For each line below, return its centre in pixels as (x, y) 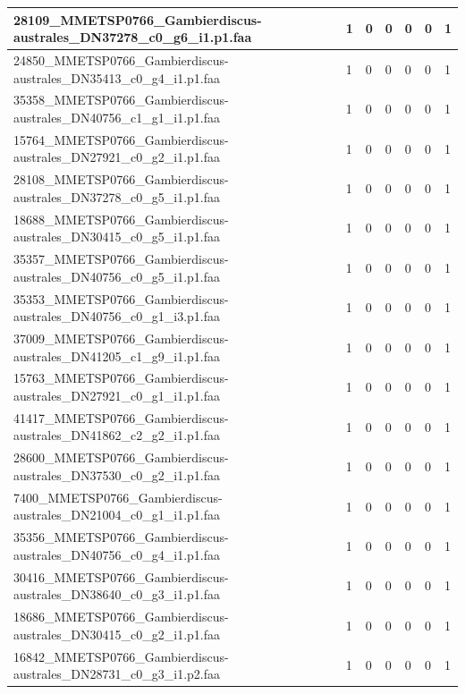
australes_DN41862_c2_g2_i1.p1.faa (117, 435)
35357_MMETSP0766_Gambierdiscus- (121, 259)
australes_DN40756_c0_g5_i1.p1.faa (117, 276)
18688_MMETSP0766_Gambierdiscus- (121, 219)
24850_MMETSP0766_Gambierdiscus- (121, 59)
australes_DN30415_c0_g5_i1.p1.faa (117, 237)
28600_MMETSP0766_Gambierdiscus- (121, 457)
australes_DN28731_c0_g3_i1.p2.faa (117, 674)
